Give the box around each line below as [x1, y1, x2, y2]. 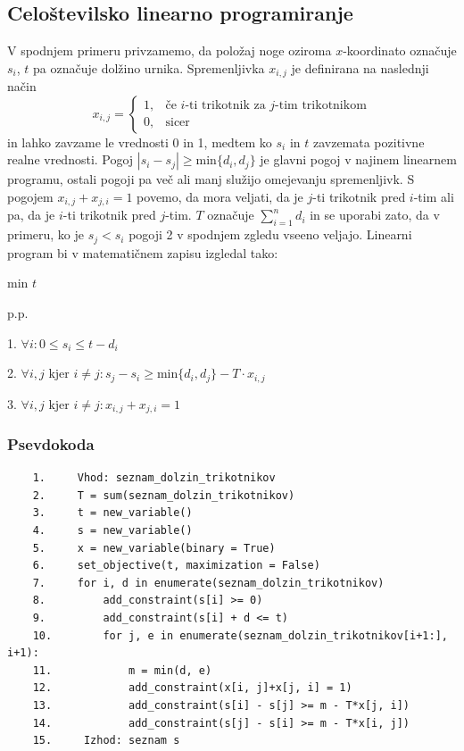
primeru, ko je [7, 225, 85, 244]
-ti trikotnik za [185, 99, 266, 113]
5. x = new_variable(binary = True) [32, 541, 276, 555]
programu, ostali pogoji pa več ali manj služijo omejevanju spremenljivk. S [7, 170, 415, 188]
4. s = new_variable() [32, 524, 193, 538]
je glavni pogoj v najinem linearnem [260, 150, 457, 169]
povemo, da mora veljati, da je [137, 188, 303, 206]
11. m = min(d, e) [32, 663, 212, 677]
